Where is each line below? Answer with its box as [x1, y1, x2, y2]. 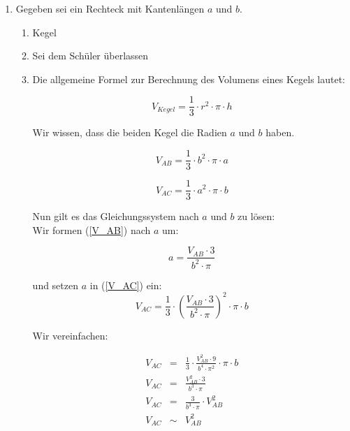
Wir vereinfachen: [32, 328, 108, 342]
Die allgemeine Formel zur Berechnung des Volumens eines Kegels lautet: [32, 71, 345, 86]
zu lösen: [238, 209, 275, 224]
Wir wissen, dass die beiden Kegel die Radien [32, 125, 227, 140]
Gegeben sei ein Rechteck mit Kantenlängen [15, 1, 205, 15]
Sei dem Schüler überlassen [32, 48, 149, 63]
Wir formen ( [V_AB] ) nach [32, 222, 151, 237]
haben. [265, 125, 295, 140]
